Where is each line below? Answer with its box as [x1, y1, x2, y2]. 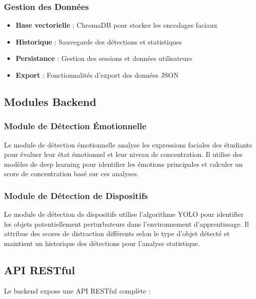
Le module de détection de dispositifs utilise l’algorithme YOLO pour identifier [4, 209, 244, 219]
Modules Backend [4, 94, 96, 109]
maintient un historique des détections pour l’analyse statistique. [4, 238, 200, 248]
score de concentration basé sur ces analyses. [4, 168, 139, 179]
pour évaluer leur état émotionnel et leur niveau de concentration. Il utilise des [4, 149, 243, 159]
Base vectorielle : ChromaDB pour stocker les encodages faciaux [15, 20, 217, 30]
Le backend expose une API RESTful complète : [4, 285, 151, 296]
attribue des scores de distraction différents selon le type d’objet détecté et [4, 228, 230, 239]
